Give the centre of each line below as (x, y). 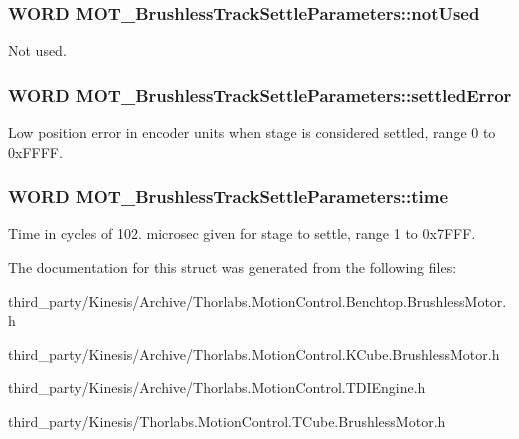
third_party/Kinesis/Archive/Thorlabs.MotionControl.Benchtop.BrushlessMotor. (257, 300)
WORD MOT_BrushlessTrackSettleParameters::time (228, 196)
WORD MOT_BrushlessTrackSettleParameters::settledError (260, 94)
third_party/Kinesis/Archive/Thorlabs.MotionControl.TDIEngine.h (217, 387)
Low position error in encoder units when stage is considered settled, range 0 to (252, 132)
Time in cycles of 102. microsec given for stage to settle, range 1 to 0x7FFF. (242, 233)
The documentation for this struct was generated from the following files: (232, 267)
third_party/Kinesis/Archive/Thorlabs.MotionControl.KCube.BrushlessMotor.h (254, 353)
